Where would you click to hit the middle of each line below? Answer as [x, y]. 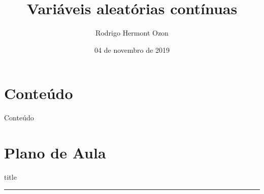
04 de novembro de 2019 [132, 50]
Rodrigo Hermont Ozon [132, 33]
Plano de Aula [55, 153]
